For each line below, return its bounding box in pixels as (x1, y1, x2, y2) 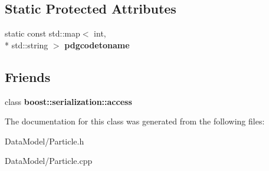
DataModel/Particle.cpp (5, 154, 93, 167)
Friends (5, 67, 51, 85)
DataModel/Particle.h (5, 134, 84, 147)
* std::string (5, 38, 48, 51)
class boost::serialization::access (5, 95, 132, 107)
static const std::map (5, 27, 80, 40)
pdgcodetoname (64, 38, 130, 51)
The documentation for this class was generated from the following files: (5, 115, 265, 127)
